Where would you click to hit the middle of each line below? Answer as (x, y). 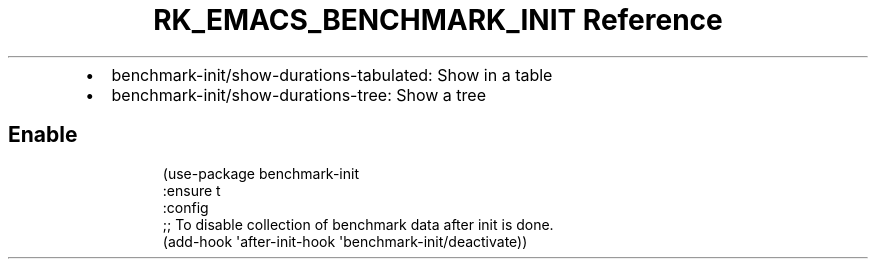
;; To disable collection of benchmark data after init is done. (358, 224)
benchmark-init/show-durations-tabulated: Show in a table (332, 74)
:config (185, 207)
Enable (43, 135)
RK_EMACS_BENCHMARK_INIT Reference (438, 20)
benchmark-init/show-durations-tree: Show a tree (298, 94)
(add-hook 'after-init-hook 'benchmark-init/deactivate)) (345, 241)
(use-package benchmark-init (260, 173)
